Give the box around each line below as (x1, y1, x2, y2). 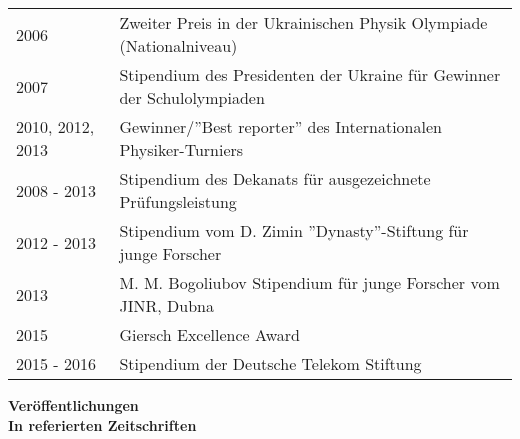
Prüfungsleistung (119, 190, 237, 213)
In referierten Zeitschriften (8, 414, 197, 435)
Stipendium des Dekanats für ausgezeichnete (119, 167, 431, 190)
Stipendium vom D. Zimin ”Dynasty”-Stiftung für (119, 219, 469, 242)
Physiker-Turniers (119, 138, 244, 161)
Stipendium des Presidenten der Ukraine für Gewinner (119, 63, 501, 86)
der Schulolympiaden (119, 86, 265, 109)
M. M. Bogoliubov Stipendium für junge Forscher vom (119, 271, 500, 294)
